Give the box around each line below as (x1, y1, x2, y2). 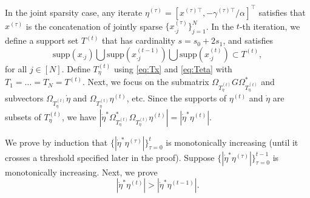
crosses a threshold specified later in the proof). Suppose (5, 151, 215, 163)
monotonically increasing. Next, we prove (5, 165, 158, 178)
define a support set (5, 34, 79, 47)
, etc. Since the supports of (126, 91, 227, 104)
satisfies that (258, 5, 306, 18)
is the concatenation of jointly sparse (25, 19, 163, 32)
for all (5, 62, 27, 75)
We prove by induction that (5, 135, 108, 148)
